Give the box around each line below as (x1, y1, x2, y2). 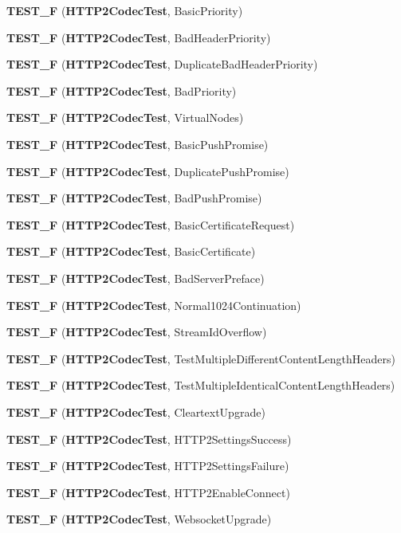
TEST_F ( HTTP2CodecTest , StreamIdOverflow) (6, 323, 267, 340)
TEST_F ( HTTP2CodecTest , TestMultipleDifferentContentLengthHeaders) (6, 350, 395, 366)
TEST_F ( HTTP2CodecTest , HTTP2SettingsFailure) (6, 457, 289, 474)
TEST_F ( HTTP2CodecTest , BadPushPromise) (6, 190, 262, 206)
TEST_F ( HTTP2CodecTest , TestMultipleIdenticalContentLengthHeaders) (6, 377, 395, 394)
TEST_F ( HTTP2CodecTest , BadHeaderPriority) (6, 29, 271, 45)
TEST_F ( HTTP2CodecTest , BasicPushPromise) (6, 135, 269, 152)
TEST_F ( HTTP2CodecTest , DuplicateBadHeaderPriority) (6, 56, 318, 73)
